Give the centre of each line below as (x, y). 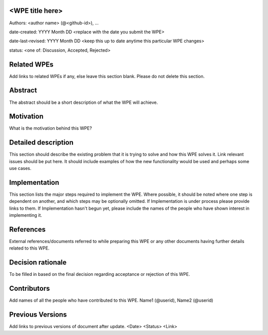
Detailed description (41, 142)
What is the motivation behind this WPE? (51, 128)
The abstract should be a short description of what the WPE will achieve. (84, 102)
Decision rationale (38, 263)
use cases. (20, 168)
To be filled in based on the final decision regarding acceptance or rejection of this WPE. (100, 274)
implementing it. (26, 215)
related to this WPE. (29, 248)
